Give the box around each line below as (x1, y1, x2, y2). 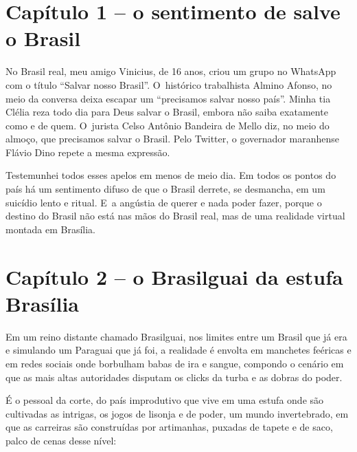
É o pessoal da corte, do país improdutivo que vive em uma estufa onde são (5, 393, 324, 407)
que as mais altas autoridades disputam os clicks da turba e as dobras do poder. (5, 369, 343, 384)
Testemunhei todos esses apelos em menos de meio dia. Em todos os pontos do (5, 168, 336, 182)
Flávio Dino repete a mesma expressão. (5, 144, 170, 159)
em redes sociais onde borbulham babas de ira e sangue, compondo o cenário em (5, 356, 344, 370)
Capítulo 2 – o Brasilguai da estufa (5, 262, 343, 290)
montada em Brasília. (5, 222, 95, 236)
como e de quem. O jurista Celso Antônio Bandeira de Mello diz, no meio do (5, 118, 330, 132)
